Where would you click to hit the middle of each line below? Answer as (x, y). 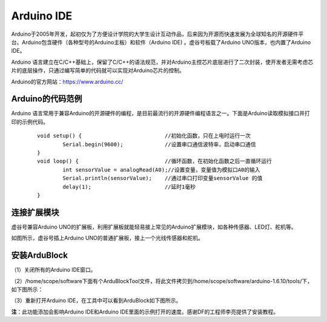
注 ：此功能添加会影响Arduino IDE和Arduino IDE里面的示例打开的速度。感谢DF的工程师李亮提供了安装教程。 (145, 312)
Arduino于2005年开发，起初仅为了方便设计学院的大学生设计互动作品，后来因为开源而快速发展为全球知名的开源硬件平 (157, 34)
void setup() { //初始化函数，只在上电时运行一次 (144, 136)
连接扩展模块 (35, 212)
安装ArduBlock (40, 256)
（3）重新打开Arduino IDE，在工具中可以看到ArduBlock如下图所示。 (96, 301)
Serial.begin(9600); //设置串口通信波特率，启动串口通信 (160, 144)
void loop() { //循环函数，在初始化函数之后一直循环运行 (155, 161)
